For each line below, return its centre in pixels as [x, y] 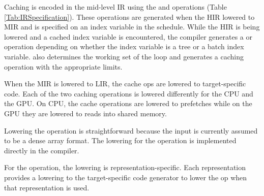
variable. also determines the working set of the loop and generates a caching [124, 56]
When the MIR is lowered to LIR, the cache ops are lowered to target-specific [125, 84]
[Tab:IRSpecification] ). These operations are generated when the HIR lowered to [129, 17]
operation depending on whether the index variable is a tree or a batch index [124, 46]
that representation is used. [47, 187]
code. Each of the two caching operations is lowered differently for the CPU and [129, 93]
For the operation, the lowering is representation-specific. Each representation [125, 167]
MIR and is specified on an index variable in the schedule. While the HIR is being [132, 27]
